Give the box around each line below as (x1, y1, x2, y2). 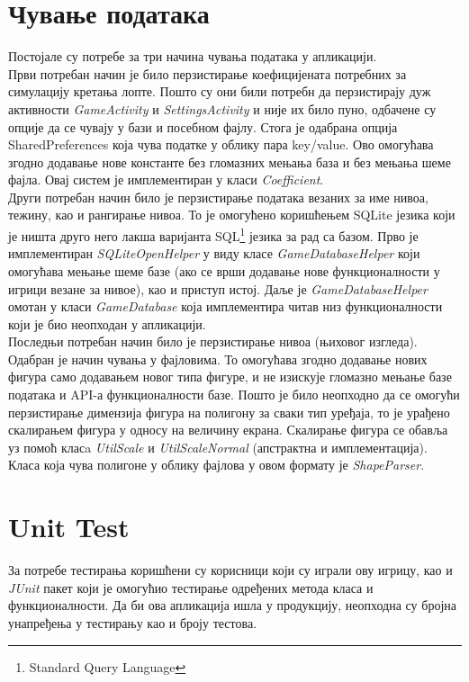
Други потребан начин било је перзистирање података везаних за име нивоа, (8, 187, 428, 206)
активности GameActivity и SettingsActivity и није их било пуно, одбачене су (8, 99, 437, 118)
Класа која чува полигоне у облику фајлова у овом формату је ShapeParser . (8, 455, 425, 474)
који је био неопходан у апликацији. (8, 314, 206, 333)
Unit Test (8, 508, 130, 545)
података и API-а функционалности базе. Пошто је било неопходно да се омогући (8, 385, 460, 404)
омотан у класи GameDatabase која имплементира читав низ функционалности (8, 297, 443, 316)
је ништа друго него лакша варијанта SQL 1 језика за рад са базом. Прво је (8, 224, 419, 245)
